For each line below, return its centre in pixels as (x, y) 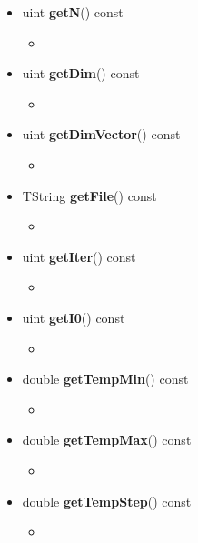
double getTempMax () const (107, 440)
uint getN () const (73, 12)
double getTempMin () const (105, 379)
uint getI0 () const (74, 317)
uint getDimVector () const (101, 134)
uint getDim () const (81, 73)
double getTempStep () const (107, 501)
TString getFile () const (89, 195)
